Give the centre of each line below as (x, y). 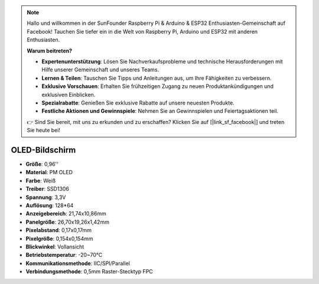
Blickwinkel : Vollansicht (55, 247)
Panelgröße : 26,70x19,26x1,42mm (67, 222)
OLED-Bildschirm (43, 150)
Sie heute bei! (43, 130)
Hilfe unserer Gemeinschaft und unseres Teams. (100, 70)
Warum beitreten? (50, 51)
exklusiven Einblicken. (69, 94)
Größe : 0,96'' (42, 164)
